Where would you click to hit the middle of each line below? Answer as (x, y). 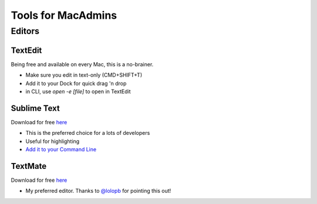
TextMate (29, 166)
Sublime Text (35, 108)
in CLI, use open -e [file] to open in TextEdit (78, 91)
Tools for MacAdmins (64, 15)
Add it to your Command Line (61, 149)
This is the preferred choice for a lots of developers (88, 133)
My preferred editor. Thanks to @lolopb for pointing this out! (98, 191)
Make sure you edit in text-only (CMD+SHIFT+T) (84, 75)
